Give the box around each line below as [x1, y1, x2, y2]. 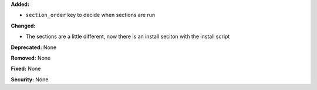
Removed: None [11, 54, 51, 61]
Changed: [11, 22, 36, 29]
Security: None [11, 76, 49, 83]
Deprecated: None [11, 44, 57, 51]
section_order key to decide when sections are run [25, 12, 156, 19]
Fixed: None [11, 65, 41, 72]
